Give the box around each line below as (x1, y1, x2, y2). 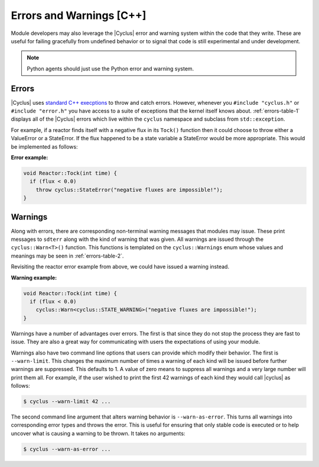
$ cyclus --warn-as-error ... (23, 446, 111, 452)
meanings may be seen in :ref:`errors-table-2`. (11, 252, 124, 259)
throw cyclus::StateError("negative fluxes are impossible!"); (35, 186, 223, 193)
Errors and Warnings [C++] (11, 9, 147, 22)
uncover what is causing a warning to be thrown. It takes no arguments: (11, 430, 185, 437)
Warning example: (11, 274, 57, 281)
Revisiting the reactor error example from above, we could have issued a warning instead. (11, 263, 230, 270)
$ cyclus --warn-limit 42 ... (23, 398, 111, 405)
